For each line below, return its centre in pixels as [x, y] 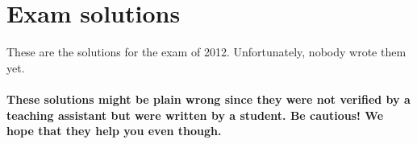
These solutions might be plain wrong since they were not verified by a [208, 99]
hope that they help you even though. [114, 131]
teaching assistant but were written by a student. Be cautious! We [195, 115]
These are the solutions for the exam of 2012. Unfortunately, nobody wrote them [206, 52]
